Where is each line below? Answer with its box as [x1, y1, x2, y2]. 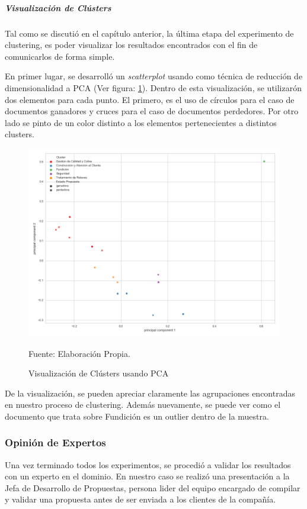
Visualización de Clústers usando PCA [28, 367, 169, 379]
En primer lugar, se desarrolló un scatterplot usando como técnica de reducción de [5, 70, 303, 82]
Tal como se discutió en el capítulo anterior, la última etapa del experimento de [5, 27, 294, 39]
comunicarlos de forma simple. [5, 50, 115, 62]
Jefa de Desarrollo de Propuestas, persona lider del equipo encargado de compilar [5, 481, 300, 494]
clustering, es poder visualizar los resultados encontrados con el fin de [5, 38, 258, 51]
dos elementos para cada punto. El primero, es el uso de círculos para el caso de [5, 93, 295, 105]
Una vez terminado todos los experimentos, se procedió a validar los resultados [5, 458, 291, 471]
